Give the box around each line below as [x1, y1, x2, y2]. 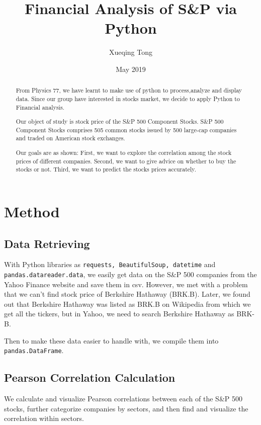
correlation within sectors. [4, 413, 84, 423]
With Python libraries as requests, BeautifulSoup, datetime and [4, 259, 216, 270]
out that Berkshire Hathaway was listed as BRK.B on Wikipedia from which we [4, 298, 251, 309]
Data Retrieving [4, 235, 90, 251]
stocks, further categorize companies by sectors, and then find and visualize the [4, 403, 248, 413]
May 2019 [116, 63, 146, 74]
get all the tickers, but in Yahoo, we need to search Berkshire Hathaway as [4, 308, 234, 319]
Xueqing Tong [109, 47, 152, 57]
